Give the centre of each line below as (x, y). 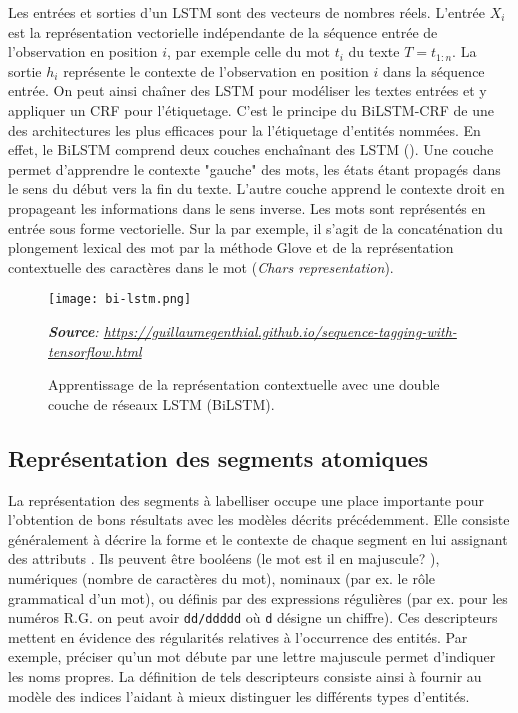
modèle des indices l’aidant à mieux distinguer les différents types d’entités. (239, 695)
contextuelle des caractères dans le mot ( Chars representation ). (201, 266)
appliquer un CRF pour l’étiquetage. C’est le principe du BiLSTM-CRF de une (251, 109)
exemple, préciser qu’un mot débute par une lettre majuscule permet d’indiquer (252, 656)
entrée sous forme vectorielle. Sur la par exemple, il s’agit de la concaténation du (255, 227)
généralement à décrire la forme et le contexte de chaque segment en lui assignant (258, 538)
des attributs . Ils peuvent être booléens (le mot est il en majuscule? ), (224, 558)
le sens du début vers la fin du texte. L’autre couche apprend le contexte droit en (256, 188)
